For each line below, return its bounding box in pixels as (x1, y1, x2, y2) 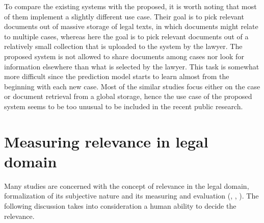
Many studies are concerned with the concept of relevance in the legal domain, (4, 180, 249, 191)
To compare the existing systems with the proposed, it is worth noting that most (4, 1, 257, 11)
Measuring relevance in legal (4, 131, 208, 152)
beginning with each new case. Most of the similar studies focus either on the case (4, 81, 260, 91)
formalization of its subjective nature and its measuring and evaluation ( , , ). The (4, 190, 259, 201)
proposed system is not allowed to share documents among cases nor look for (4, 51, 244, 61)
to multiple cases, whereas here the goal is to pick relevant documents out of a (4, 31, 249, 41)
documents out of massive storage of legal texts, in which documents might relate (4, 21, 258, 32)
